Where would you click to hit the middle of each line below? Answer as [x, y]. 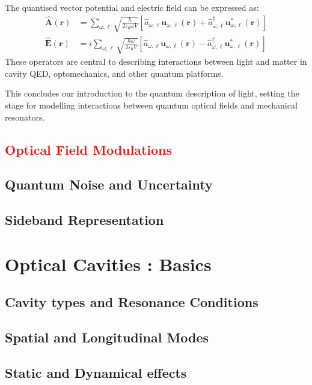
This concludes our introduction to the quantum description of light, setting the [152, 93]
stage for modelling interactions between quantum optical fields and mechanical [151, 105]
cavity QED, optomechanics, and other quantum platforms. [114, 73]
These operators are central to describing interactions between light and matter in [156, 61]
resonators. [25, 117]
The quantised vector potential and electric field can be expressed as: [132, 7]
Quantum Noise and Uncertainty [109, 184]
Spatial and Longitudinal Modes [107, 337]
